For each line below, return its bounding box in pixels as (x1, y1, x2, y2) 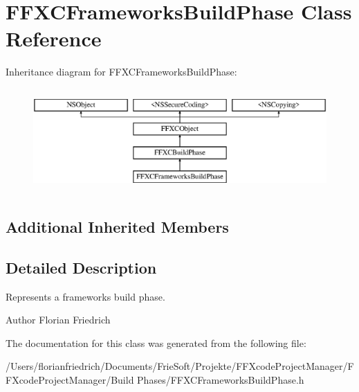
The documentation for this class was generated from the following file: (6, 335, 306, 350)
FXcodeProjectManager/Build (6, 373, 134, 387)
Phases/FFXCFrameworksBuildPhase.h (137, 373, 304, 387)
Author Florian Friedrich (6, 312, 111, 327)
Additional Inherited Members (6, 216, 229, 238)
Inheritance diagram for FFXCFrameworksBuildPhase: (6, 64, 237, 79)
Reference (6, 24, 102, 53)
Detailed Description (6, 256, 157, 278)
